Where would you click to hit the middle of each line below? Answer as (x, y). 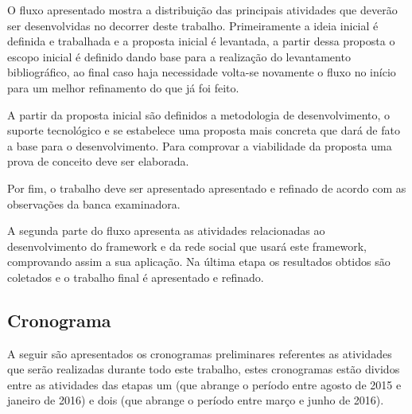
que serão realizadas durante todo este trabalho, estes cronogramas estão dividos (204, 369)
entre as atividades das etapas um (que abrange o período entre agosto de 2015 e (204, 384)
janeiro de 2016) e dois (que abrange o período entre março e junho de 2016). (196, 400)
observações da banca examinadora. (94, 203)
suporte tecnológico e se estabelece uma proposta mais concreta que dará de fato (204, 130)
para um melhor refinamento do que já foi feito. (123, 87)
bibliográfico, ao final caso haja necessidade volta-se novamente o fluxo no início (202, 72)
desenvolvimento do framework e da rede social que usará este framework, (187, 246)
